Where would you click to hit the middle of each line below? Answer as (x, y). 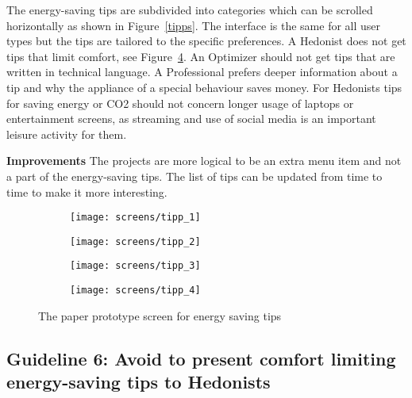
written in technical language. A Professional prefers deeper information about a (202, 72)
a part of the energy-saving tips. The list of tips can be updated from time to (194, 176)
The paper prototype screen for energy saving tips (160, 315)
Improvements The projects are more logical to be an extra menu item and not (204, 161)
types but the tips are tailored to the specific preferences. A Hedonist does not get (206, 41)
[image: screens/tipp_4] (135, 291)
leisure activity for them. (67, 134)
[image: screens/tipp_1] (135, 218)
